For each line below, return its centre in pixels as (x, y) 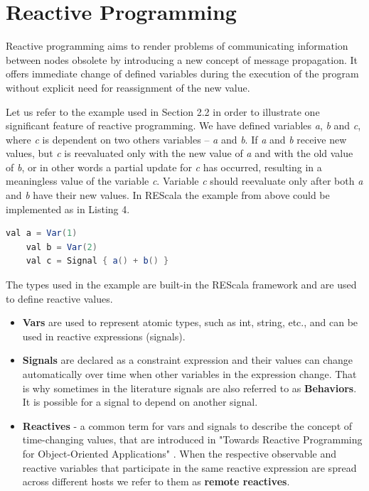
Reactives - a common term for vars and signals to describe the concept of (187, 425)
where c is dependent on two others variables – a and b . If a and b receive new (176, 139)
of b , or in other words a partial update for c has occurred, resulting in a (164, 167)
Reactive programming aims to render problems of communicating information (177, 46)
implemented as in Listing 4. (68, 209)
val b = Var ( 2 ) (61, 247)
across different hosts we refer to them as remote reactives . (156, 481)
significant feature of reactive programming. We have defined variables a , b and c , (183, 125)
